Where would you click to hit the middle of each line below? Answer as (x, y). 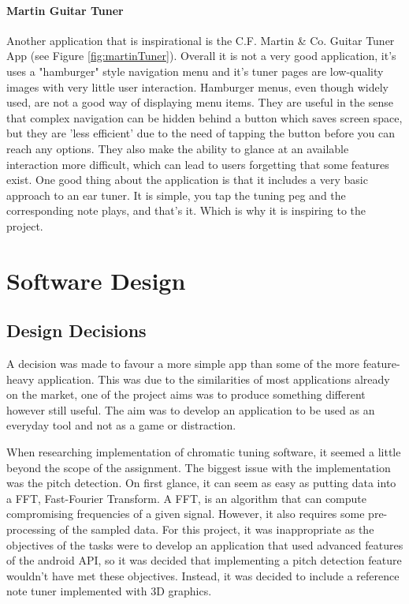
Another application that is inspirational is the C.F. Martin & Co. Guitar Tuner (201, 40)
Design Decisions (76, 330)
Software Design (96, 280)
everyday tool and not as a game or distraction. (121, 425)
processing (31, 529)
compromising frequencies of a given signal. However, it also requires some (186, 514)
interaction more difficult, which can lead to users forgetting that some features (198, 164)
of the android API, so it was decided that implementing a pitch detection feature (204, 560)
